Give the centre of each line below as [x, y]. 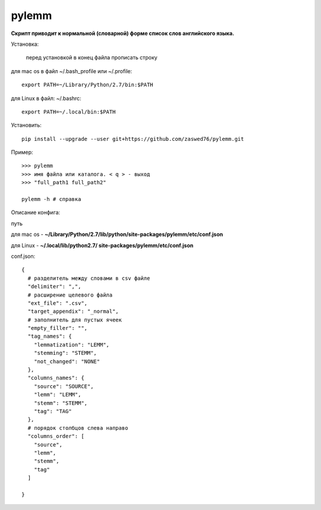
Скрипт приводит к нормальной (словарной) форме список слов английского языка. [123, 33]
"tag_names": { [50, 336]
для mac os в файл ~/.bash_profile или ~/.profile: [72, 71]
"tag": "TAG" [53, 411]
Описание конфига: [36, 212]
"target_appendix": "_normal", [73, 311]
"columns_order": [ [56, 436]
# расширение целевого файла [70, 295]
